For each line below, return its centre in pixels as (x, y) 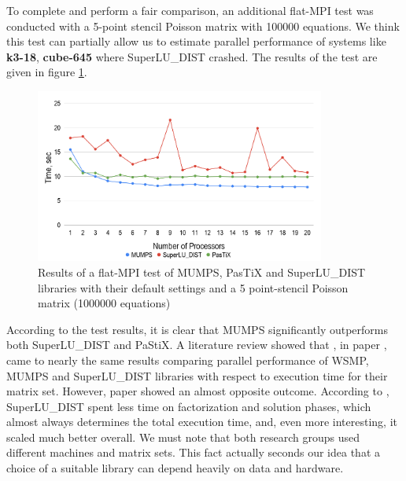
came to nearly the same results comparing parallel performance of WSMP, (188, 360)
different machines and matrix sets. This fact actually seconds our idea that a (193, 452)
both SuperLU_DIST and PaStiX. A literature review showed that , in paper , (197, 345)
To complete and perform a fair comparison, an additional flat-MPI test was (190, 10)
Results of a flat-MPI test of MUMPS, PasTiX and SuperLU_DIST (202, 272)
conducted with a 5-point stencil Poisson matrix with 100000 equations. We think (203, 26)
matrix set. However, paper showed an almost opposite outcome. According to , (198, 391)
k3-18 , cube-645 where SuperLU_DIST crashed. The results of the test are (192, 56)
